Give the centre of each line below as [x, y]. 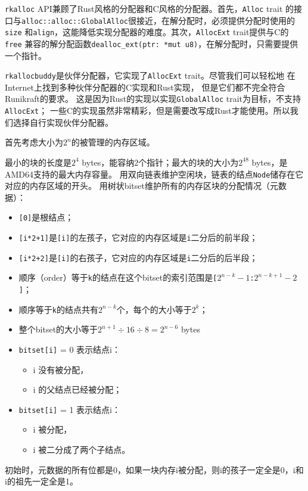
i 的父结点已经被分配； [77, 389]
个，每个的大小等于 [154, 309]
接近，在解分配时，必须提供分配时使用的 [215, 20]
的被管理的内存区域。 [113, 142]
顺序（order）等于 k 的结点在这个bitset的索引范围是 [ [118, 277]
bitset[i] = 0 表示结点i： [70, 349]
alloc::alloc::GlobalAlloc [75, 21]
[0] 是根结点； [46, 217]
